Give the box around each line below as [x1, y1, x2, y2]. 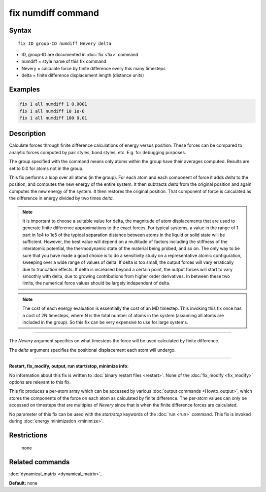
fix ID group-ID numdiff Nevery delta [18, 41, 112, 46]
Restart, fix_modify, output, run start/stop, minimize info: [9, 363, 129, 369]
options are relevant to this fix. [9, 379, 71, 385]
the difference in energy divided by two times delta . [9, 195, 114, 201]
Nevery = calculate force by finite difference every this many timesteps [21, 65, 166, 71]
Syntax [9, 26, 32, 35]
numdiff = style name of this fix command [21, 58, 106, 64]
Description [9, 129, 46, 138]
